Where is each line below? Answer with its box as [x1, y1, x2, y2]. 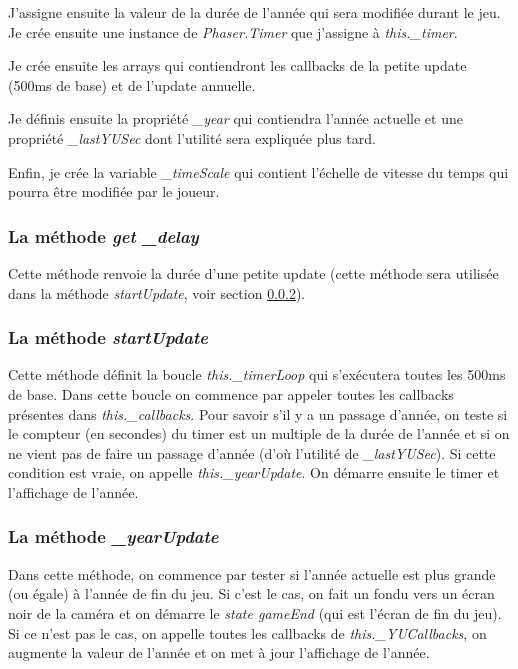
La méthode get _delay [8, 223, 199, 248]
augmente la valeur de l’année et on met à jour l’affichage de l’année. [8, 642, 430, 663]
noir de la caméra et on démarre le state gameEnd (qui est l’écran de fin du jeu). [8, 602, 502, 623]
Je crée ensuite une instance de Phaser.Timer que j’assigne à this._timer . [8, 21, 458, 42]
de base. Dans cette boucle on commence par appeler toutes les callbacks [8, 383, 454, 404]
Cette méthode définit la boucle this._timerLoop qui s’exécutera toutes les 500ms [8, 364, 506, 385]
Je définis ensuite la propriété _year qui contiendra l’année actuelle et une [8, 108, 463, 129]
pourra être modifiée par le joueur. [8, 181, 220, 202]
